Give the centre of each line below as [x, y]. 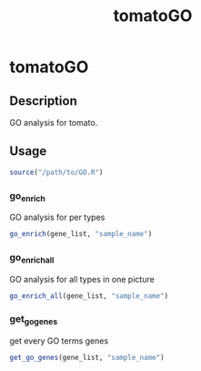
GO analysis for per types [57, 217]
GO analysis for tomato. [54, 123]
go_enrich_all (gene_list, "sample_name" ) [89, 296]
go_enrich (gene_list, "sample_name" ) [81, 234]
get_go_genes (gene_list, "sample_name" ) [87, 358]
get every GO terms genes [59, 341]
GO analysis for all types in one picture [82, 279]
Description [43, 101]
